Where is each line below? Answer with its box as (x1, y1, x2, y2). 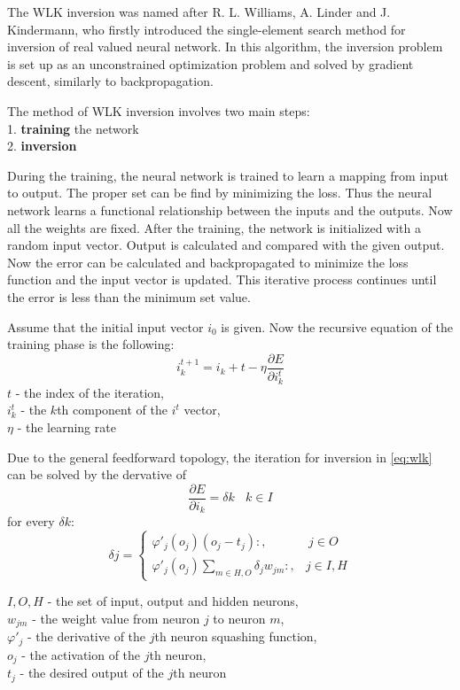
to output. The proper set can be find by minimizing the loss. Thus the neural (7, 183, 433, 202)
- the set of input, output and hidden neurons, (47, 592, 299, 610)
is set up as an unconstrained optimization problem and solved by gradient (7, 54, 414, 73)
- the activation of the (21, 645, 141, 663)
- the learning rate (17, 418, 116, 437)
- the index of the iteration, (15, 383, 164, 401)
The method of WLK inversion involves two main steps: (7, 101, 310, 120)
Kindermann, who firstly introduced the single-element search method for (7, 19, 406, 38)
